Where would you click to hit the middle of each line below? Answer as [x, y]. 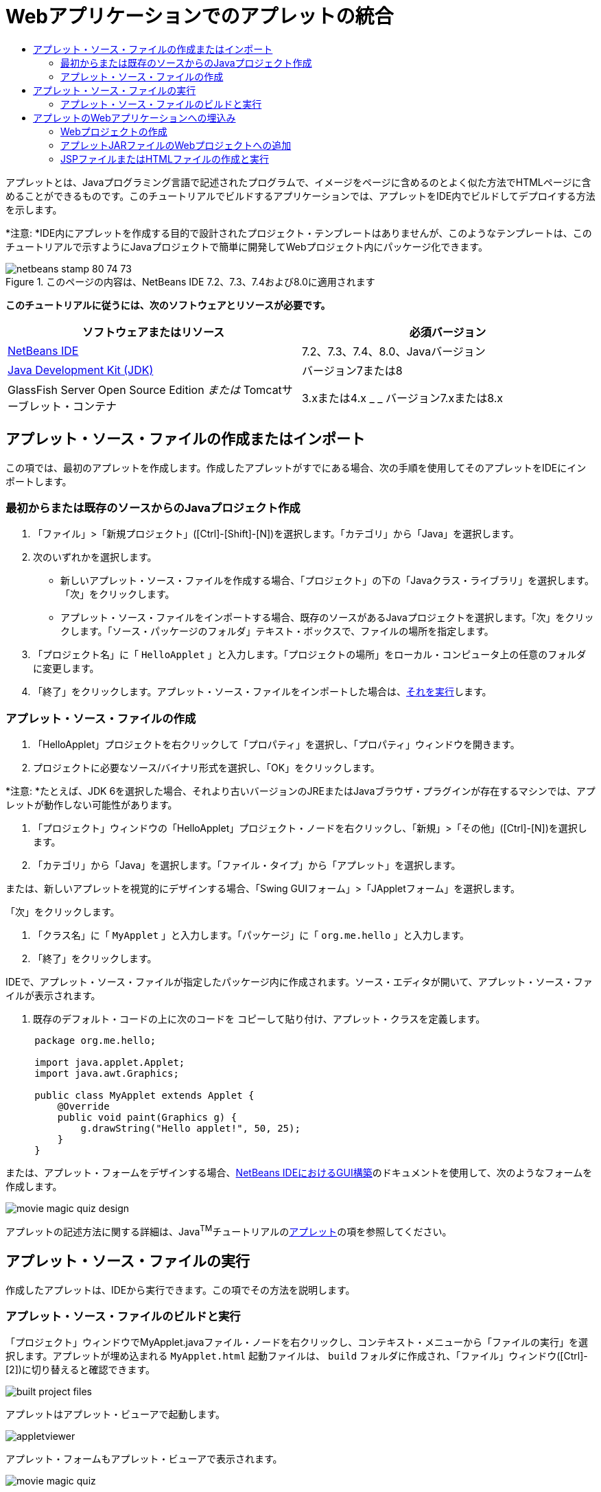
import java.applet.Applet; [110, 1063]
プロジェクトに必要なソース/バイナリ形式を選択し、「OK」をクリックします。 [207, 768]
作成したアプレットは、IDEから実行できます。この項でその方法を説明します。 [180, 1290]
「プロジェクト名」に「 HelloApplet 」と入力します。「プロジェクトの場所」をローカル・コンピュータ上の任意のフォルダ [310, 655]
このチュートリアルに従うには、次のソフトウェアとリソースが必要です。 [168, 305]
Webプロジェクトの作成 [114, 131]
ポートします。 [39, 481]
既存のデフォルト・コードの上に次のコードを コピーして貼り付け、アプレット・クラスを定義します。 [259, 1019]
